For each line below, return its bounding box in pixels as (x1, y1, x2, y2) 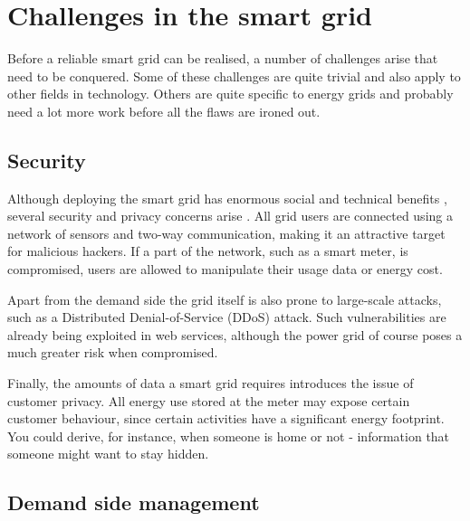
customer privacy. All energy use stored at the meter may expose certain (7, 391, 410, 410)
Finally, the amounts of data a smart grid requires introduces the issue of (7, 374, 414, 393)
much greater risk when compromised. (7, 343, 218, 362)
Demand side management (7, 488, 260, 516)
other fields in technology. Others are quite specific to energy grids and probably (7, 84, 454, 103)
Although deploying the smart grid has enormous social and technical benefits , (7, 188, 447, 207)
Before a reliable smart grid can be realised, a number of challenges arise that (7, 49, 438, 68)
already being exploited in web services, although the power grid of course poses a (7, 325, 463, 344)
